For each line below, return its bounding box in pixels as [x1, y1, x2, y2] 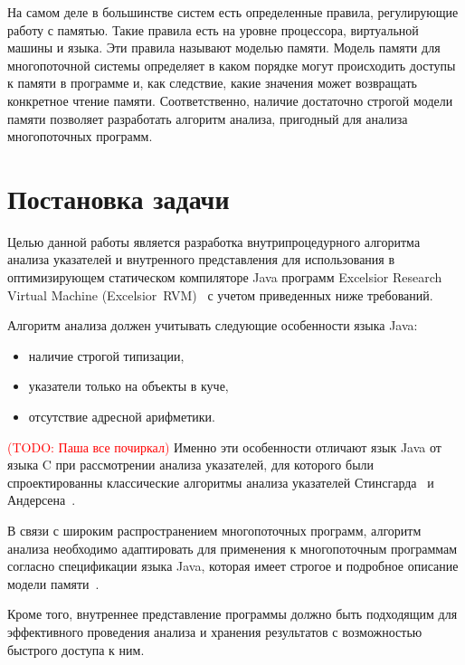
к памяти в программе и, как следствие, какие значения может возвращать [7, 73, 417, 92]
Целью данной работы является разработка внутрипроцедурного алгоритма [7, 232, 421, 251]
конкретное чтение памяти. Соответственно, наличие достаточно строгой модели [7, 90, 453, 109]
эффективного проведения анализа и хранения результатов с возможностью [7, 622, 422, 641]
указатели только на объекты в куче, [28, 376, 229, 395]
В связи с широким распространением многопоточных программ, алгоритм [7, 521, 422, 539]
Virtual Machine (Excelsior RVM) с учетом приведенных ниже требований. [7, 285, 433, 304]
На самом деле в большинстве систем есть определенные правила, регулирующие [7, 3, 459, 21]
